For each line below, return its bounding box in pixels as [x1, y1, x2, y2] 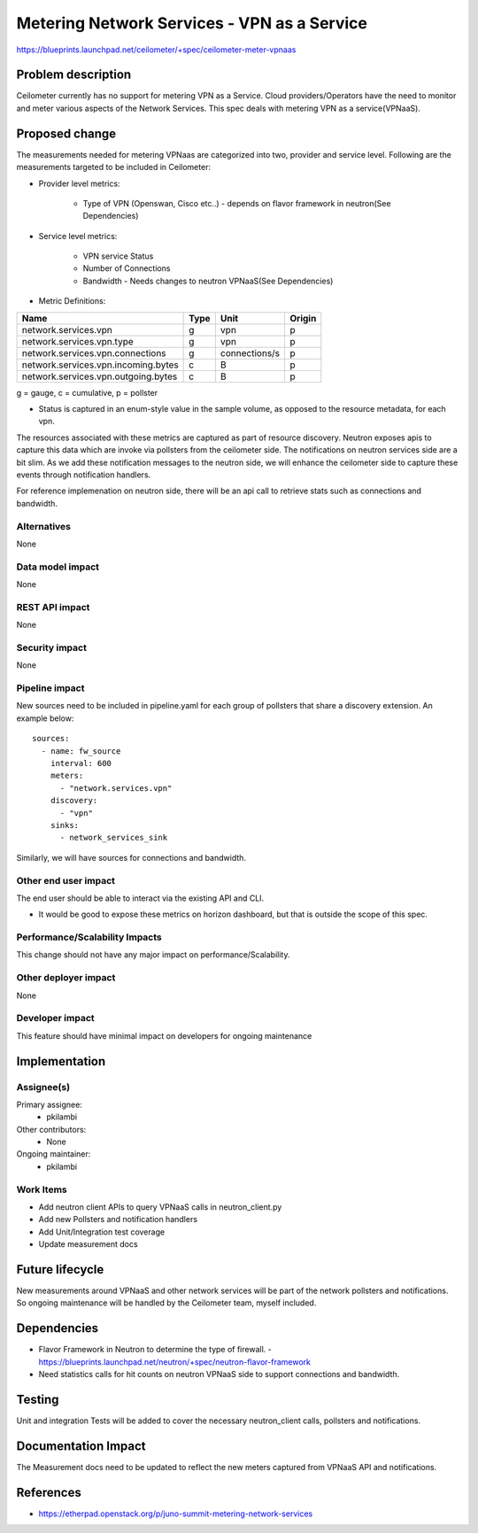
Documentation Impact [16, 1438, 146, 1453]
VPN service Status [82, 251, 154, 261]
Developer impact [16, 1012, 95, 1025]
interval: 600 [50, 758, 112, 769]
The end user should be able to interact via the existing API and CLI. [16, 893, 265, 903]
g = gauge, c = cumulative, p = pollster [16, 387, 158, 398]
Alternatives [16, 520, 71, 532]
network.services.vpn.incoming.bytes [21, 359, 179, 371]
